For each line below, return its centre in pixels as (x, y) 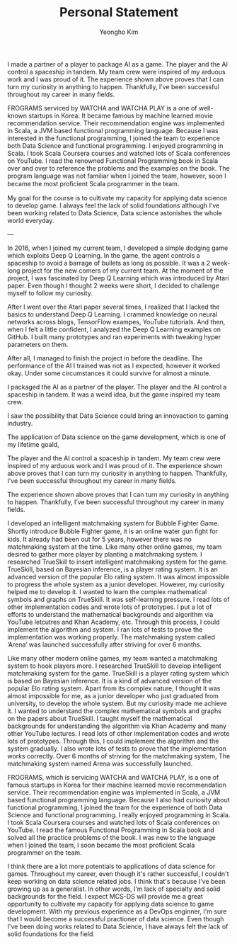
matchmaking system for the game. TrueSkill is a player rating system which (118, 673)
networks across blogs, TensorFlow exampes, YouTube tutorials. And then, (116, 322)
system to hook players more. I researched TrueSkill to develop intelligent (114, 666)
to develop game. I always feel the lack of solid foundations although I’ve (114, 205)
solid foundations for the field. (51, 934)
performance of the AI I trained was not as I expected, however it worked (114, 365)
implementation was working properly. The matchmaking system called (111, 637)
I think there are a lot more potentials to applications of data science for (111, 866)
